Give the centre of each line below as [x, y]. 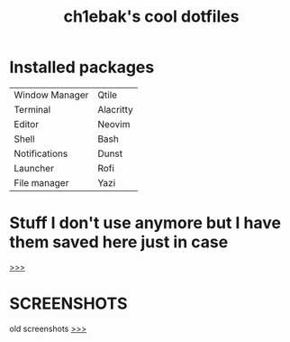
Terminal [32, 109]
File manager [41, 182]
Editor [26, 124]
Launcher [34, 168]
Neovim [114, 124]
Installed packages [82, 67]
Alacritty [115, 109]
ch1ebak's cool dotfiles [151, 17]
